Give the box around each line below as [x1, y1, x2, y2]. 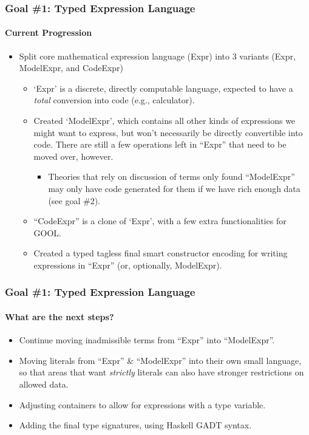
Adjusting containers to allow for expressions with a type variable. [19, 398, 266, 411]
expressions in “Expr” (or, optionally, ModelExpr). [33, 258, 222, 271]
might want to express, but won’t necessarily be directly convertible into [33, 126, 303, 139]
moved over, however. [33, 149, 114, 162]
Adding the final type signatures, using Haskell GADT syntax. [19, 419, 252, 431]
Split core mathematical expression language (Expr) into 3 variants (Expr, [19, 49, 296, 62]
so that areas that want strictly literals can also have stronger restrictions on [19, 366, 304, 378]
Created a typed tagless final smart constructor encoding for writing [33, 247, 288, 259]
